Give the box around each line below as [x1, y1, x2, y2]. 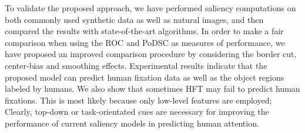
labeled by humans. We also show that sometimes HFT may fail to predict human [5, 82, 300, 95]
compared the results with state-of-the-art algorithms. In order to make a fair [5, 25, 284, 37]
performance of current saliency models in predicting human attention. [5, 117, 259, 129]
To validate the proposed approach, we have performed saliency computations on [5, 2, 296, 14]
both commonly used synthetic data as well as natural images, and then [5, 13, 264, 25]
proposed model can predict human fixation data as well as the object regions [5, 71, 284, 83]
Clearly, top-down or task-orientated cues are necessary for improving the [5, 105, 269, 118]
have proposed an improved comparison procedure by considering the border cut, [5, 48, 297, 60]
